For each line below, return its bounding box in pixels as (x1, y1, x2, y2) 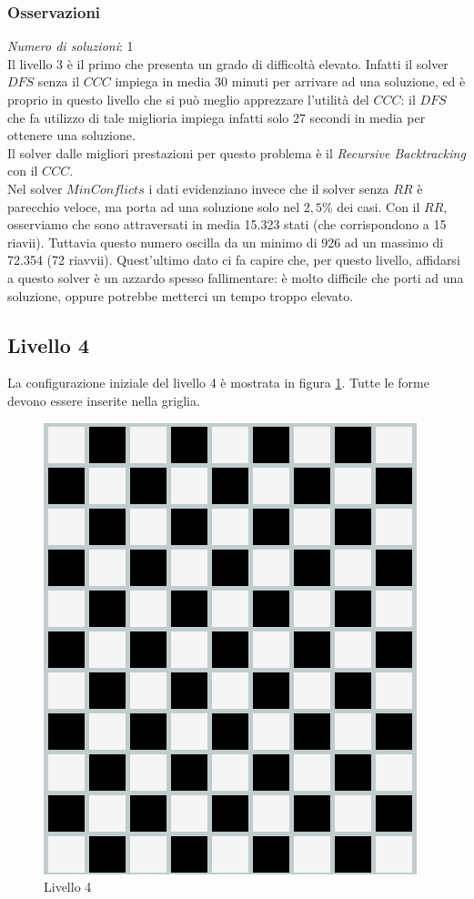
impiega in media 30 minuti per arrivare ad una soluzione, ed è (115, 72, 466, 91)
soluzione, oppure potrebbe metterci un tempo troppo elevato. (7, 286, 354, 305)
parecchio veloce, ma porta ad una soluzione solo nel (7, 197, 300, 216)
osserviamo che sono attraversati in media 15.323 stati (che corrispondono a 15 (7, 215, 447, 234)
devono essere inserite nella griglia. (7, 390, 200, 409)
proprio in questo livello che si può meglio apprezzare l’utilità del (7, 90, 369, 108)
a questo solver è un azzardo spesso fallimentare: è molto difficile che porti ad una (7, 268, 464, 287)
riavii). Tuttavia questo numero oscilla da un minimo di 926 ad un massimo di (7, 232, 444, 251)
